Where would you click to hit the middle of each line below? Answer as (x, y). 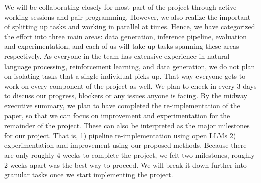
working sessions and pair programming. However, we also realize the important (127, 16)
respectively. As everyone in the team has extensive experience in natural (117, 56)
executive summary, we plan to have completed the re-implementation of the (122, 105)
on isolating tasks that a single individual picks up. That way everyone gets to (125, 76)
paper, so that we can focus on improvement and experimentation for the (117, 115)
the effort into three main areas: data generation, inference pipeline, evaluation (126, 36)
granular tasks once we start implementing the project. (89, 175)
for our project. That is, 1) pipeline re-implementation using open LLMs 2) (120, 135)
